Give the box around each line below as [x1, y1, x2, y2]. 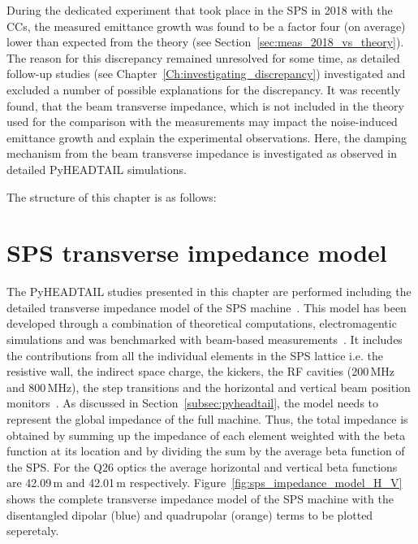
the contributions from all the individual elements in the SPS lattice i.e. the [6, 346, 384, 363]
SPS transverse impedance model [6, 236, 387, 269]
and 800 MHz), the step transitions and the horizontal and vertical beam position [6, 378, 411, 395]
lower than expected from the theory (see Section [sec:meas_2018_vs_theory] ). [6, 33, 404, 50]
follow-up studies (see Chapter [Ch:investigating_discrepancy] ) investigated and [6, 65, 406, 82]
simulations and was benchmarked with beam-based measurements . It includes [6, 331, 403, 348]
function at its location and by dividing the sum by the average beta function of [6, 442, 405, 459]
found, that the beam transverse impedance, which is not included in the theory [6, 97, 404, 114]
